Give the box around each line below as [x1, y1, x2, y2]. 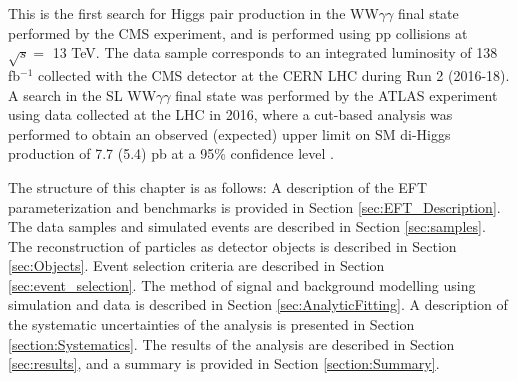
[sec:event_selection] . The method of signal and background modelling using [8, 274, 476, 295]
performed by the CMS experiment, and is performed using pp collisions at [8, 22, 468, 43]
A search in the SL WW [8, 84, 157, 105]
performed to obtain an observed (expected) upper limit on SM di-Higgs [8, 123, 451, 144]
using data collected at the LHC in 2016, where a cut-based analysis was [8, 104, 453, 125]
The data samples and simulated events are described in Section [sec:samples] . [8, 216, 486, 237]
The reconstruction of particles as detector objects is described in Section [8, 235, 457, 256]
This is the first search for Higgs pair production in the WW [8, 3, 379, 23]
